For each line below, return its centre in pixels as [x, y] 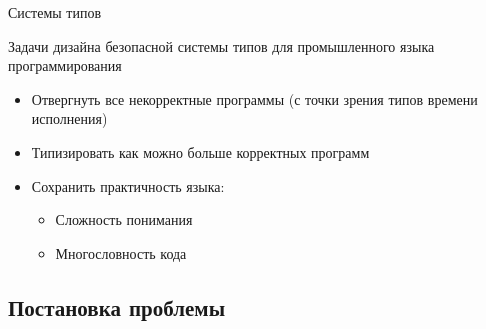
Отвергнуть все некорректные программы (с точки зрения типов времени [254, 98]
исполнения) [69, 118]
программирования [65, 65]
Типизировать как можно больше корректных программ [200, 151]
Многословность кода [121, 252]
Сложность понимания [124, 219]
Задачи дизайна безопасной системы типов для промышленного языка [221, 45]
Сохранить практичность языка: [128, 185]
